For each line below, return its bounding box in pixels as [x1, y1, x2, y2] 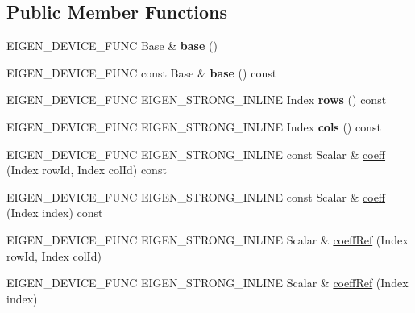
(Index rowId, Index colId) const [6, 161, 167, 178]
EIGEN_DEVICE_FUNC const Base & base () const [6, 64, 277, 81]
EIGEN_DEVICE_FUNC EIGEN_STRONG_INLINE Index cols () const [6, 118, 381, 135]
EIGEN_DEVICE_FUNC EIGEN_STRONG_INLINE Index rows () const [6, 91, 387, 108]
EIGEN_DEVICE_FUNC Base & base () [6, 37, 218, 54]
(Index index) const [6, 204, 103, 221]
